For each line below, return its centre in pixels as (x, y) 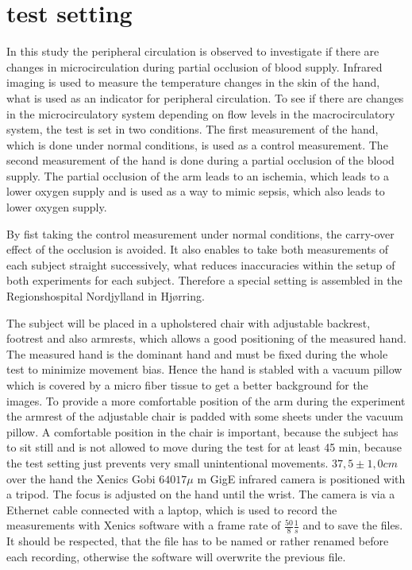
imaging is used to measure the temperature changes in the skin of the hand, (193, 82)
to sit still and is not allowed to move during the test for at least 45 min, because (204, 447)
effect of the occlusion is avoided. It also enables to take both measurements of (198, 249)
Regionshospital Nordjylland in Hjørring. (106, 296)
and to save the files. (353, 525)
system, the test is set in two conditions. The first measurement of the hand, (193, 129)
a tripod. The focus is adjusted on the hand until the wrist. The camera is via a (201, 494)
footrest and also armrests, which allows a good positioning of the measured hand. (206, 338)
